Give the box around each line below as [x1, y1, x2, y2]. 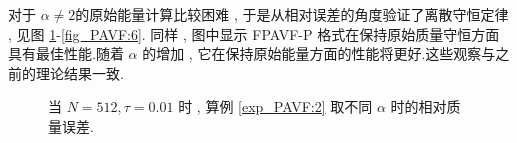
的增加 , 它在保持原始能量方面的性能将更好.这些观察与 [142, 43, 496, 64]
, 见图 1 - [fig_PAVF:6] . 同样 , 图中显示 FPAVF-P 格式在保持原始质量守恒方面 [8, 23, 500, 44]
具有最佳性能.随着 [8, 43, 124, 64]
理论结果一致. [35, 62, 124, 83]
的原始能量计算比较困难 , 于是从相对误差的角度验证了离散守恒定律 [75, 4, 509, 24]
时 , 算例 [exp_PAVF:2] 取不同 [178, 96, 373, 117]
